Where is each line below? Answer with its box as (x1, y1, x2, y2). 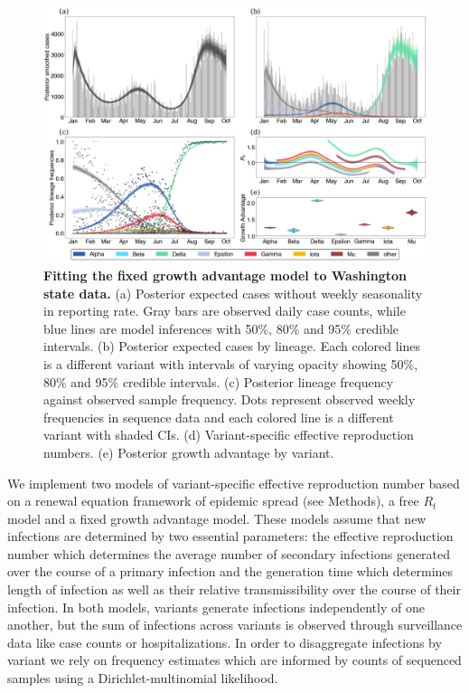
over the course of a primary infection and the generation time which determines (7, 562, 454, 581)
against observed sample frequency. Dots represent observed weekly (43, 390, 416, 409)
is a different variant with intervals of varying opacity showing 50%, (43, 354, 418, 373)
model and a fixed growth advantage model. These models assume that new (7, 508, 427, 527)
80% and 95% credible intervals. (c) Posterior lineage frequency (43, 372, 394, 391)
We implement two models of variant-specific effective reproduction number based (7, 473, 460, 492)
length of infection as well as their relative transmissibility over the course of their (7, 580, 461, 599)
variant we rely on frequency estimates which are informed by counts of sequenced (7, 650, 462, 669)
